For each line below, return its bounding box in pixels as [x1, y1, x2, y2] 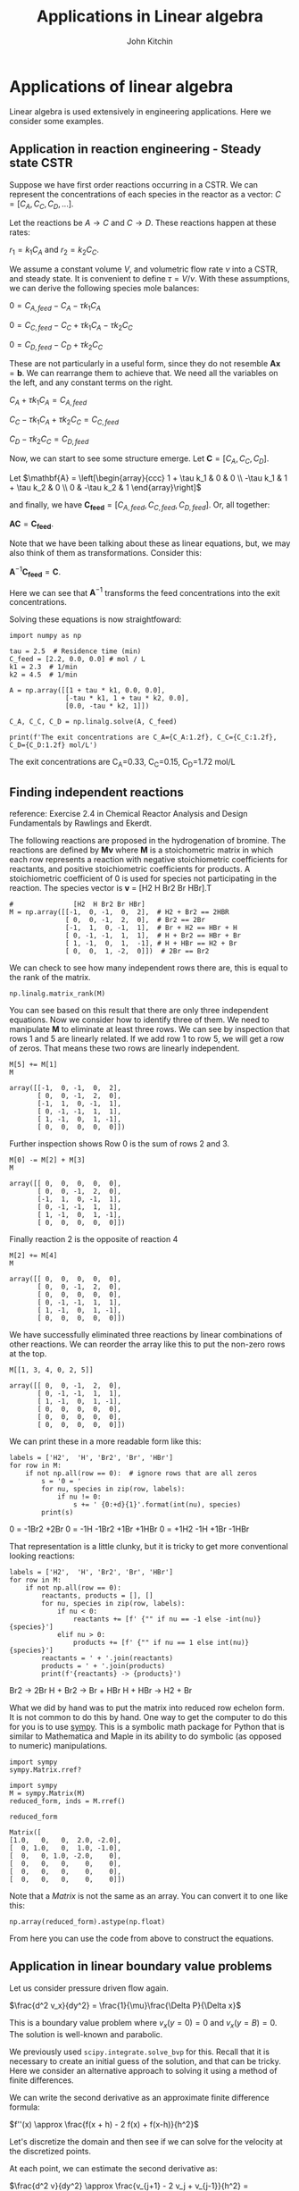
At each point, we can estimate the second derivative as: [9, 2162, 218, 2173]
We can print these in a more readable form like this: [9, 1436, 202, 1447]
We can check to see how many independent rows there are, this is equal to [9, 962, 288, 973]
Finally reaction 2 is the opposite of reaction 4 [9, 1233, 179, 1244]
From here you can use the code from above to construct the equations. [9, 1933, 274, 1943]
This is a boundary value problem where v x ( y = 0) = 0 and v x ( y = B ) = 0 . [9, 2017, 278, 2030]
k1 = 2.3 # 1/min [9, 663, 78, 672]
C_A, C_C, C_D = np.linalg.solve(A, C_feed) [9, 718, 178, 726]
